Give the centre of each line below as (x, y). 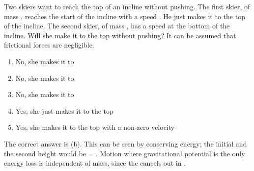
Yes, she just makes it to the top (64, 110)
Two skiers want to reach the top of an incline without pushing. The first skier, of (127, 6)
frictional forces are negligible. (49, 45)
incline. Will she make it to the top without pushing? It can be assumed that (120, 35)
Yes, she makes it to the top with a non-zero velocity (95, 127)
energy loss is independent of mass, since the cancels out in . (95, 163)
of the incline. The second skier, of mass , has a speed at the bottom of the (117, 26)
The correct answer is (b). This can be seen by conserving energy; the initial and (126, 143)
